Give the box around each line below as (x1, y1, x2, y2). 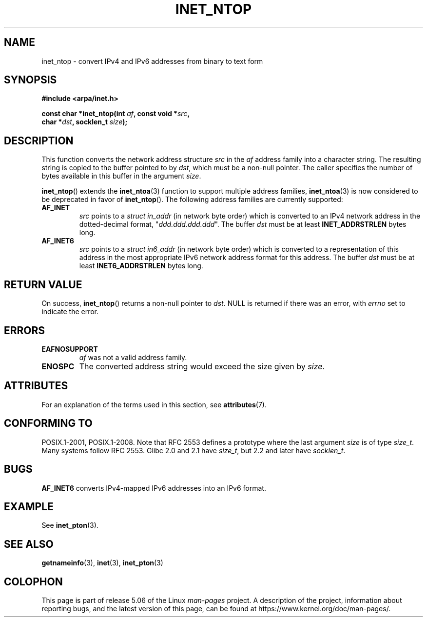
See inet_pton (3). (41, 521, 98, 530)
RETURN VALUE (4, 278, 82, 291)
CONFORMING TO (4, 417, 93, 430)
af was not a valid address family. (79, 353, 187, 361)
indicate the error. (41, 307, 99, 316)
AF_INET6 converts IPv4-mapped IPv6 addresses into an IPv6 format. (41, 483, 266, 492)
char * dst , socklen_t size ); (41, 118, 128, 126)
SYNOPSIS (4, 74, 57, 86)
